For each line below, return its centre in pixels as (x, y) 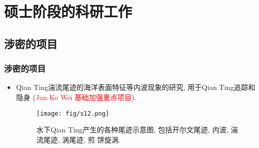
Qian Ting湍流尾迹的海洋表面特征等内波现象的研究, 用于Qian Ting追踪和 (136, 87)
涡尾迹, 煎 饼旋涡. (91, 139)
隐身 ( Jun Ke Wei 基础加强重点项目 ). (76, 97)
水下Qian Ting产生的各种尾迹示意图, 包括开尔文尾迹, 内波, (132, 130)
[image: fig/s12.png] (73, 113)
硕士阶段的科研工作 (68, 11)
